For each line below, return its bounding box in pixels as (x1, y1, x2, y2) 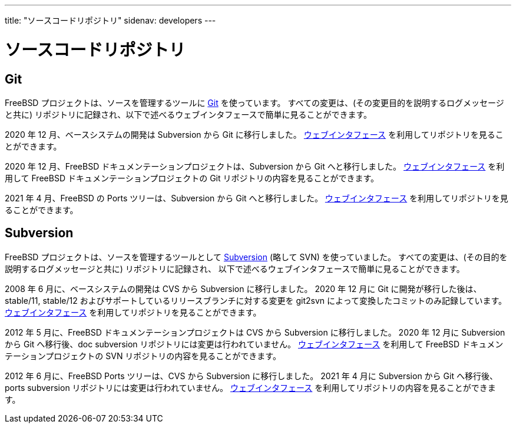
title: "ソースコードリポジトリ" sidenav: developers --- (5, 15, 216, 25)
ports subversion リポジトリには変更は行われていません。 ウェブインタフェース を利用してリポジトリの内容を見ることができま (5, 382, 496, 393)
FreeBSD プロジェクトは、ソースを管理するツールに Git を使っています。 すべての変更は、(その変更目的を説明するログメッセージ (5, 97, 504, 108)
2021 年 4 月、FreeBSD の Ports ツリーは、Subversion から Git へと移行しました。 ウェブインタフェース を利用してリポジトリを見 (5, 193, 508, 203)
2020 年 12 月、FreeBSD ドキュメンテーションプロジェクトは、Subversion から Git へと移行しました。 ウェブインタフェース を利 (5, 161, 505, 171)
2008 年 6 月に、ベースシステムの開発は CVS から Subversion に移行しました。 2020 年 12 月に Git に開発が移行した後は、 (5, 283, 482, 294)
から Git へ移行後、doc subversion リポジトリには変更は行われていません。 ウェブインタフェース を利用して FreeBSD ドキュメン (5, 339, 504, 349)
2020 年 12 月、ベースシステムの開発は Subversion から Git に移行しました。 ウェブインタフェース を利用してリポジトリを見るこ (5, 129, 504, 140)
